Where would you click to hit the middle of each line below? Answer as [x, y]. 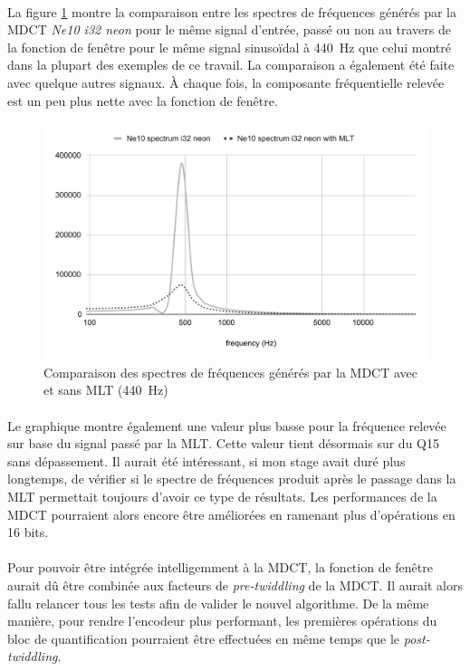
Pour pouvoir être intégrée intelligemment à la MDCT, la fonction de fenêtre [220, 567]
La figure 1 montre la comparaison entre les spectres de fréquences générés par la [232, 11]
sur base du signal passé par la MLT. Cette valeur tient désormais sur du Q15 [223, 443]
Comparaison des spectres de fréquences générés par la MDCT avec [230, 372]
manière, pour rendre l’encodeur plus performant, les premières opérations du [222, 621]
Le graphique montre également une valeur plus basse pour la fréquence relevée [227, 425]
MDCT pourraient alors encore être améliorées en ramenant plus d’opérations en [231, 514]
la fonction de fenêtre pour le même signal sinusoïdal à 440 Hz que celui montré [229, 47]
